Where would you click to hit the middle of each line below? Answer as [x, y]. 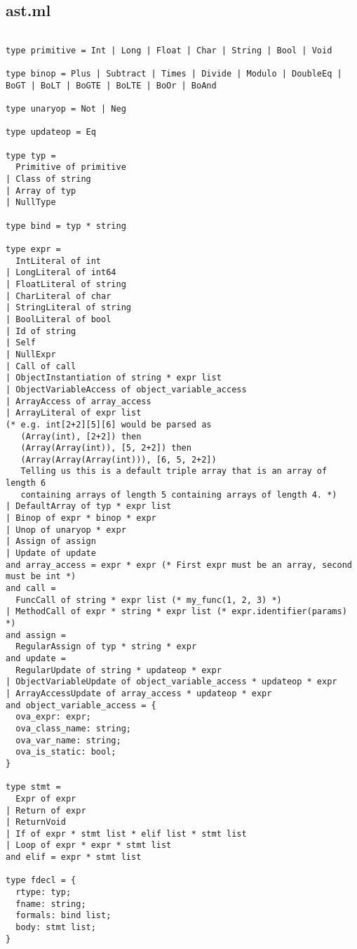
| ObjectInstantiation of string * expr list [114, 378]
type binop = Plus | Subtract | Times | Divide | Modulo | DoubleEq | [174, 74]
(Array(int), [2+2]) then [81, 436]
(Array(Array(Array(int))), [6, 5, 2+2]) [119, 459]
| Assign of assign [51, 542]
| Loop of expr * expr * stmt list [89, 845]
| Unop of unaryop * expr [66, 530]
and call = [31, 589]
